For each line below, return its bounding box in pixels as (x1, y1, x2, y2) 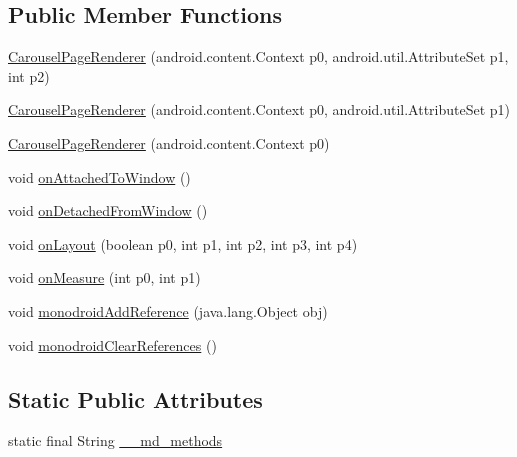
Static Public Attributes (8, 383, 263, 414)
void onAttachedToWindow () (8, 166, 191, 187)
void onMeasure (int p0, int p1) (8, 267, 201, 288)
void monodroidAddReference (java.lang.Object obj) (8, 300, 328, 321)
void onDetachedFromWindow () (8, 200, 208, 221)
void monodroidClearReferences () (8, 334, 217, 355)
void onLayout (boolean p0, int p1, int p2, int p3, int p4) (8, 233, 358, 254)
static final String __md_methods (8, 430, 223, 451)
